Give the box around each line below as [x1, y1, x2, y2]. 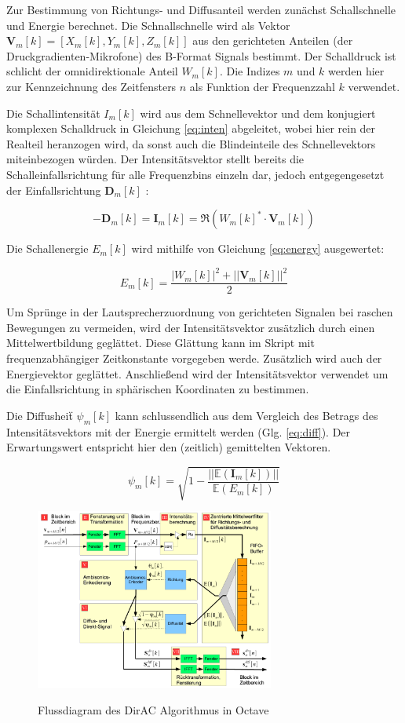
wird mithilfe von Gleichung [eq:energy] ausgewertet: [131, 240, 385, 257]
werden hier [328, 63, 385, 79]
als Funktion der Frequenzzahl [189, 78, 335, 94]
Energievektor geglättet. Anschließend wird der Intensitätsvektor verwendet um [6, 365, 389, 382]
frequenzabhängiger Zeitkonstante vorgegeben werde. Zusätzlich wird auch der [6, 350, 382, 367]
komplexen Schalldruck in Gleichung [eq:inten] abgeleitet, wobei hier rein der [6, 120, 376, 137]
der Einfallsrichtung [6, 181, 101, 198]
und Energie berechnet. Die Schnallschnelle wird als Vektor [6, 16, 290, 33]
